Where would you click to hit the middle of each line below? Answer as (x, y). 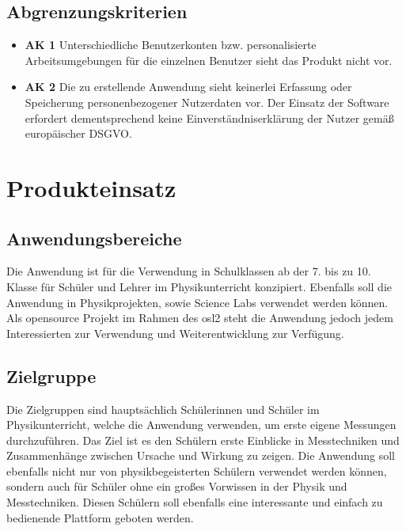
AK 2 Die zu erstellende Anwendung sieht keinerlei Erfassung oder (188, 87)
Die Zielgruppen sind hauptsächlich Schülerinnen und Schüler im (163, 409)
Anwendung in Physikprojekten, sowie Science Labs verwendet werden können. (197, 302)
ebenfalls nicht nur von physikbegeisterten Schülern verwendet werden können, (197, 470)
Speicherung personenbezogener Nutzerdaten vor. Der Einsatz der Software (207, 102)
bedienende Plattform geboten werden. (100, 517)
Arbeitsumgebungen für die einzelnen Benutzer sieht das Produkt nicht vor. (209, 60)
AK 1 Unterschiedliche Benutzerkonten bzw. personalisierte (171, 45)
